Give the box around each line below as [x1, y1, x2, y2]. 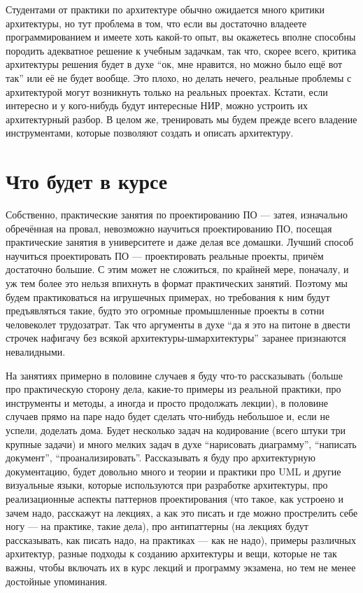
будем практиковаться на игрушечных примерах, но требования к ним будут [6, 289, 330, 304]
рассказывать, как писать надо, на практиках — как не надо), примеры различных [6, 532, 356, 547]
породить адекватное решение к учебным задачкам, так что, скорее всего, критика [6, 43, 356, 57]
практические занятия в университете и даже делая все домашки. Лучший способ [6, 235, 354, 249]
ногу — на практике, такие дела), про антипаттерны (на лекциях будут [6, 519, 308, 533]
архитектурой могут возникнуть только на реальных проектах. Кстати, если [6, 84, 328, 99]
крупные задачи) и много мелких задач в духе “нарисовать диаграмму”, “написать [6, 436, 357, 451]
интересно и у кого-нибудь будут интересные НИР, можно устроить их [6, 98, 308, 113]
